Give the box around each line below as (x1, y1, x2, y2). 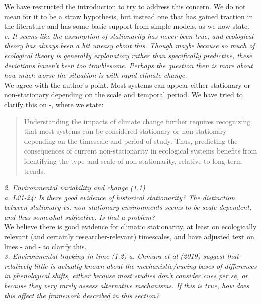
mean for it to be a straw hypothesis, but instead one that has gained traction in (4, 11, 253, 21)
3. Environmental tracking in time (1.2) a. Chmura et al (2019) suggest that (4, 251, 239, 261)
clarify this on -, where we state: (4, 99, 104, 109)
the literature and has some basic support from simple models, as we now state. (4, 21, 249, 31)
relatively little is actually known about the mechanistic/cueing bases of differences (4, 260, 257, 271)
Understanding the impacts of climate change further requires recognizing (24, 116, 251, 126)
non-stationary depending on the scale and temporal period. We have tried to (4, 89, 243, 100)
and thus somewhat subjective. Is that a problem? (4, 211, 155, 222)
